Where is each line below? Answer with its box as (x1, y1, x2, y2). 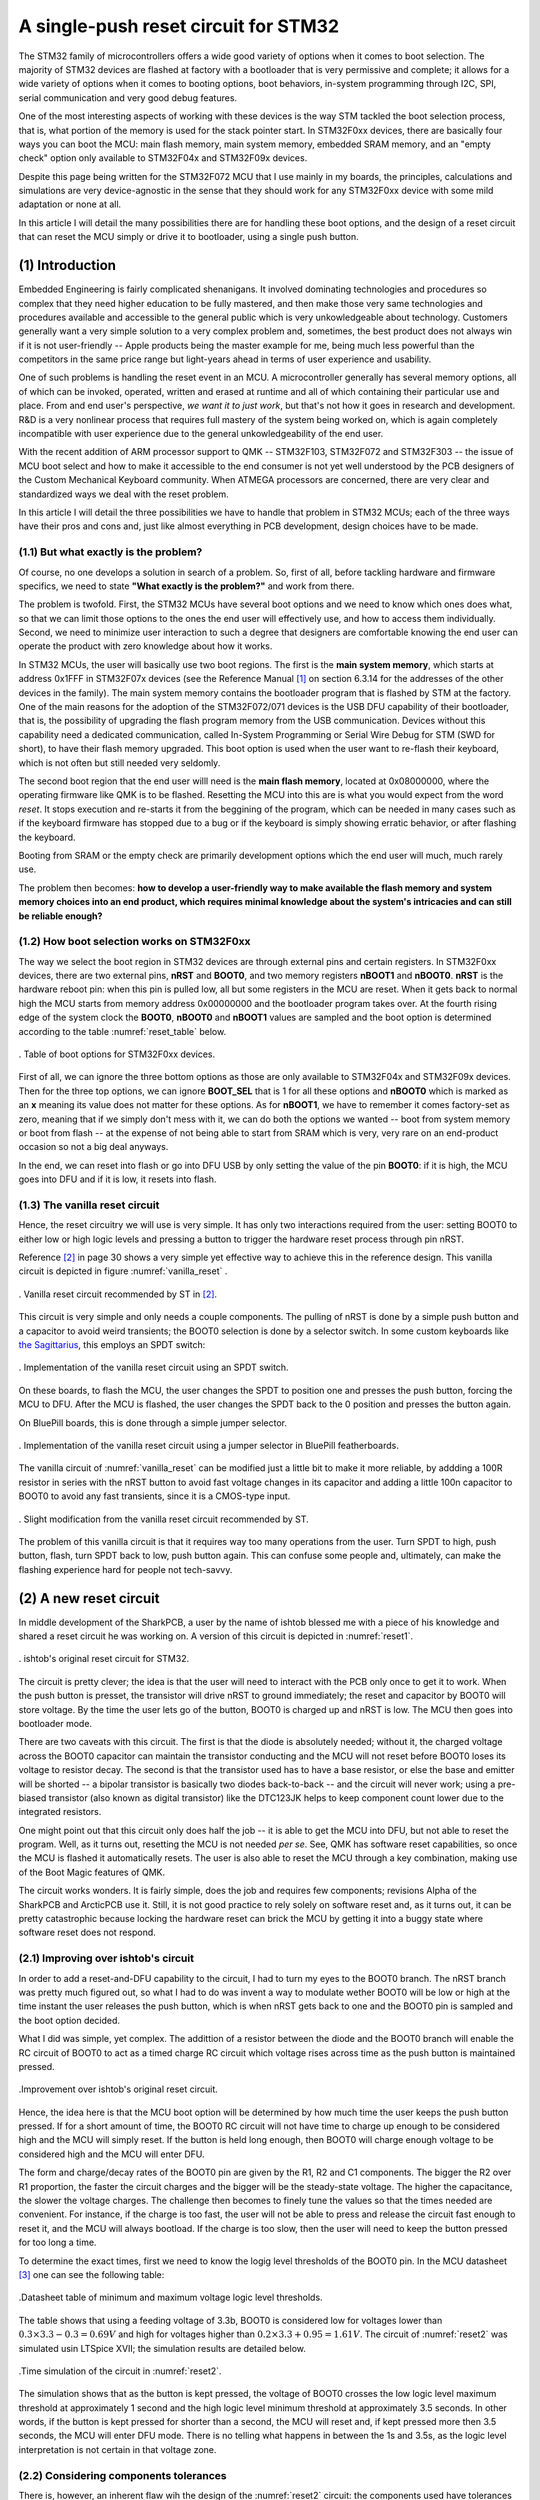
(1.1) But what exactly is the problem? (18, 545, 203, 559)
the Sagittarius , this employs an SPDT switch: (18, 1339, 206, 1350)
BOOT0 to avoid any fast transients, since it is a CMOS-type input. (18, 1490, 291, 1502)
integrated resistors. (18, 1806, 102, 1818)
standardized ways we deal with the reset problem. (18, 488, 229, 500)
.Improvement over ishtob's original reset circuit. (18, 2083, 219, 2095)
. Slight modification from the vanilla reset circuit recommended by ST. (18, 1513, 309, 1525)
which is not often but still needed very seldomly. (18, 756, 221, 769)
